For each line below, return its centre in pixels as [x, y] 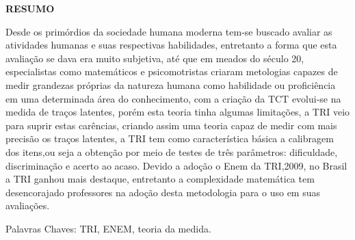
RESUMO [30, 8]
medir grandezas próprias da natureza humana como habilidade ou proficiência [171, 84]
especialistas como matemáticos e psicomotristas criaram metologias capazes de [172, 71]
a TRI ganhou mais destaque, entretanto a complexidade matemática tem [160, 179]
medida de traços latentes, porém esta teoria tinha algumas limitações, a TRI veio [178, 112]
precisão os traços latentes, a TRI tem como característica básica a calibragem [170, 138]
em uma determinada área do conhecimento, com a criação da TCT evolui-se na [173, 98]
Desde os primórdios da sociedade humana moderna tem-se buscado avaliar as [169, 31]
